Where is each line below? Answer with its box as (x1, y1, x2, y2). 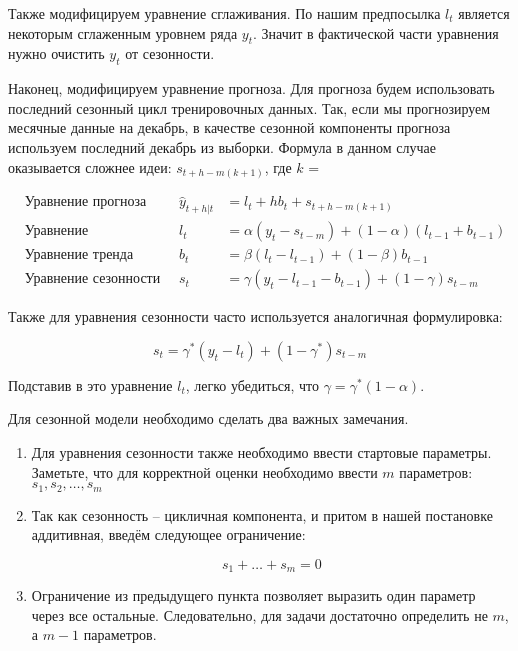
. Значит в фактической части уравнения (253, 22, 499, 43)
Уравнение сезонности (24, 272, 161, 287)
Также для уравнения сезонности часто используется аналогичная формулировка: (8, 306, 503, 327)
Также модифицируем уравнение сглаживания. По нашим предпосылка (8, 3, 441, 23)
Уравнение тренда (24, 248, 134, 263)
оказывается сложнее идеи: (8, 156, 172, 177)
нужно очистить (8, 43, 105, 64)
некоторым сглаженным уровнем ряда (8, 22, 238, 43)
